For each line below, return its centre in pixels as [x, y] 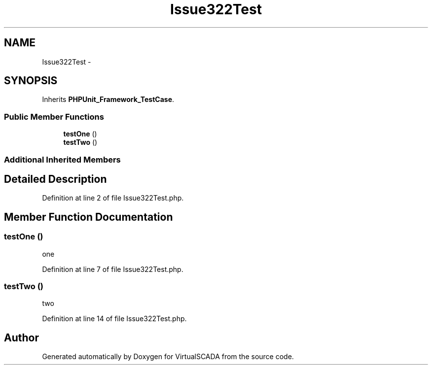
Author [21, 337]
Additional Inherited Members [62, 159]
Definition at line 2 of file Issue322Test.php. [113, 198]
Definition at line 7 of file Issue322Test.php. [113, 269]
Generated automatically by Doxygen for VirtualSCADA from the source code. [168, 357]
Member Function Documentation [89, 217]
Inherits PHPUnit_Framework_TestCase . [108, 100]
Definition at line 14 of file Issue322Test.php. [114, 319]
